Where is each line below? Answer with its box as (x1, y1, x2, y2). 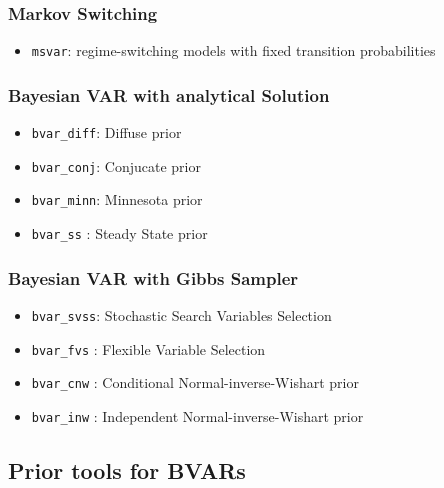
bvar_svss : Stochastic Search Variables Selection (31, 304, 332, 325)
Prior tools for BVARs (8, 454, 246, 485)
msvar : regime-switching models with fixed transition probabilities (31, 40, 436, 61)
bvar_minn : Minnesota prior (31, 189, 203, 210)
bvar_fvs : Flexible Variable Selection (31, 338, 266, 359)
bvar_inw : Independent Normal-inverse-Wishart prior (31, 405, 364, 426)
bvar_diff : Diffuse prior (31, 122, 182, 143)
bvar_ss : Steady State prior (31, 223, 208, 244)
